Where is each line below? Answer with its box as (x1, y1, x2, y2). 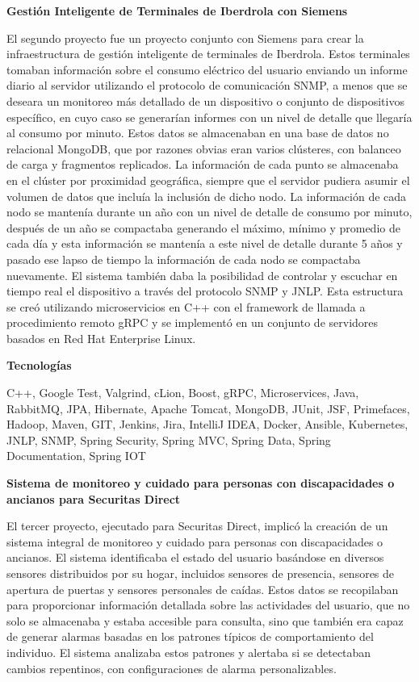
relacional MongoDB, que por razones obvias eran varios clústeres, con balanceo (6, 140, 401, 157)
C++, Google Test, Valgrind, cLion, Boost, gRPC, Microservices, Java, (6, 384, 359, 401)
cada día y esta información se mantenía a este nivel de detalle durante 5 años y (6, 235, 403, 252)
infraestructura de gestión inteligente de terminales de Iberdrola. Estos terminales (6, 45, 410, 62)
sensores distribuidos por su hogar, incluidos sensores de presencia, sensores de (6, 565, 395, 581)
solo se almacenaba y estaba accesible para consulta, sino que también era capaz (6, 612, 404, 629)
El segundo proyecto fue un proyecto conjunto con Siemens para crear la (6, 29, 364, 46)
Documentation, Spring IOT (6, 447, 146, 464)
